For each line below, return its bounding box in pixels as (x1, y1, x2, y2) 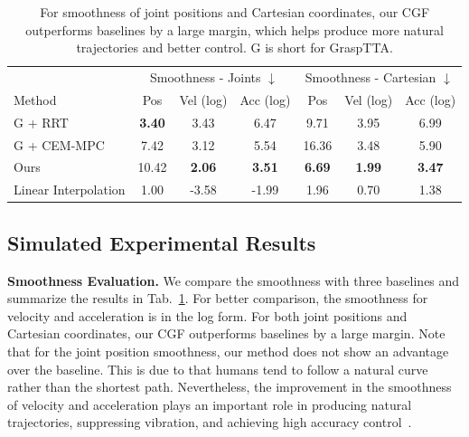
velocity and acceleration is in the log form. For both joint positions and (7, 306, 408, 325)
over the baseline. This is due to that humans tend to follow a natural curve (7, 359, 428, 378)
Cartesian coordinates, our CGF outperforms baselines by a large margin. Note (7, 324, 446, 343)
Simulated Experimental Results (7, 228, 316, 256)
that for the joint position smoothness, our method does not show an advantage (7, 341, 449, 360)
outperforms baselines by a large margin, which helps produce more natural (25, 20, 444, 39)
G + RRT (14, 112, 69, 131)
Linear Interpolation (14, 180, 126, 199)
